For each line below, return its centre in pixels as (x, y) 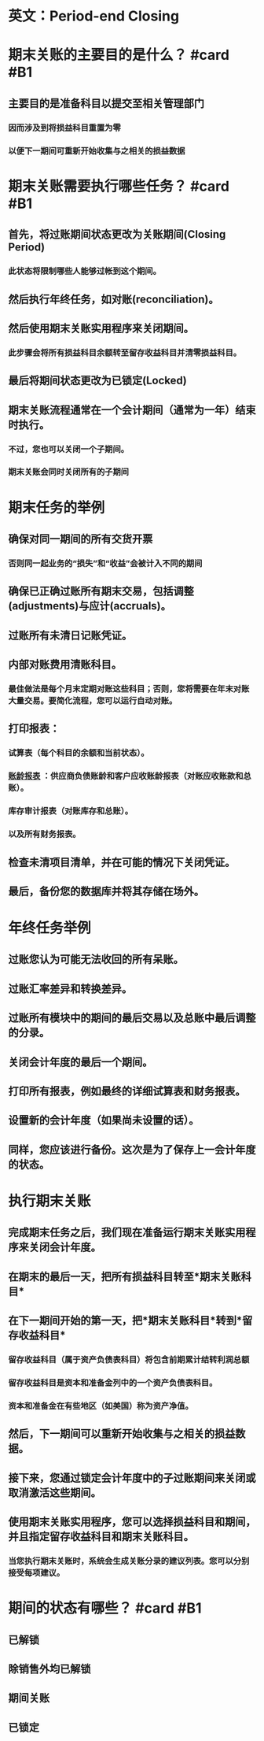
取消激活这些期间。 (55, 1493)
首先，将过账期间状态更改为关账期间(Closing (117, 234)
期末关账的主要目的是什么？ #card (119, 55)
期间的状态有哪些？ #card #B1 (105, 1608)
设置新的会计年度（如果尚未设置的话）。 (104, 1120)
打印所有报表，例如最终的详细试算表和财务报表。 (127, 1091)
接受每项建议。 (37, 1573)
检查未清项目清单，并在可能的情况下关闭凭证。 (122, 862)
